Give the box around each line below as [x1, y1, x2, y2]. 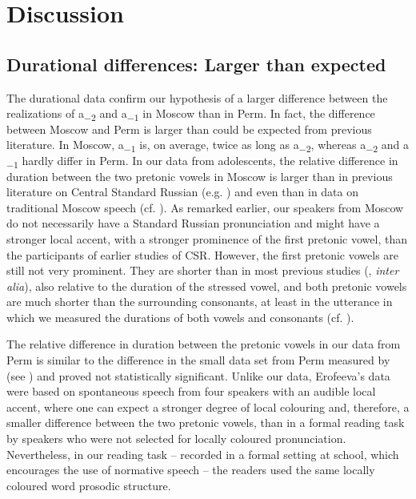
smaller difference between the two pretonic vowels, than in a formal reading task [6, 414, 405, 431]
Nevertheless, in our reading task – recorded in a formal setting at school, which [6, 445, 399, 462]
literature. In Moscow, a [6, 136, 124, 153]
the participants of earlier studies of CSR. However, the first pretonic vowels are [6, 246, 399, 263]
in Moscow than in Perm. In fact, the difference [142, 105, 375, 122]
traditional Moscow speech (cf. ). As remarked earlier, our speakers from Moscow [6, 199, 404, 215]
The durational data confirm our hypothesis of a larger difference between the [6, 89, 388, 106]
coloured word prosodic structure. [6, 477, 171, 493]
